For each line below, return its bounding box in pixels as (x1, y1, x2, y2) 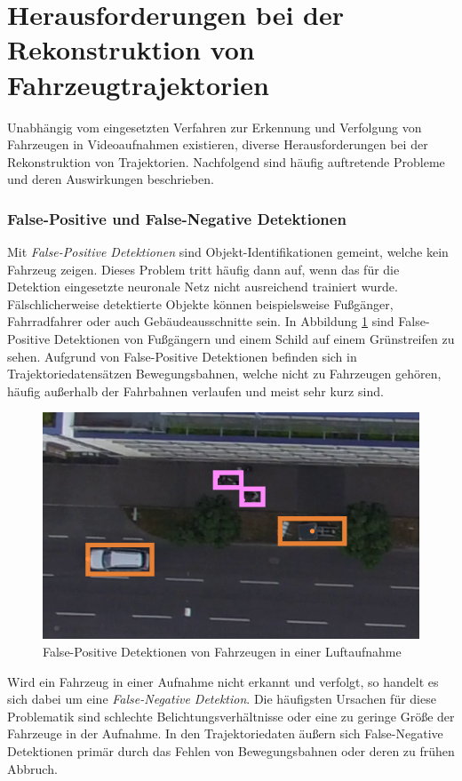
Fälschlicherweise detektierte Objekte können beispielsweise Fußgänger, (7, 294, 394, 313)
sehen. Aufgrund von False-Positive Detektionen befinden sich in (7, 347, 357, 365)
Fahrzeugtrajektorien (7, 66, 269, 102)
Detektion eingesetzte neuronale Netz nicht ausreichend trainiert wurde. (7, 277, 398, 296)
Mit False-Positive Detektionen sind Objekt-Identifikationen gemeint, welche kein (7, 243, 449, 261)
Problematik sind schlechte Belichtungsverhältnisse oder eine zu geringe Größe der (7, 706, 455, 725)
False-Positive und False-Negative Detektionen (7, 207, 346, 229)
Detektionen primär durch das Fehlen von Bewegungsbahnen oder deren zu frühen (7, 742, 455, 761)
